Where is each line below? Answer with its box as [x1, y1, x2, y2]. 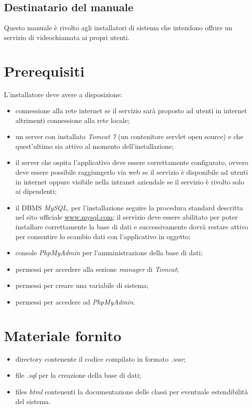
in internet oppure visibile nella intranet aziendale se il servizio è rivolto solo [15, 176, 244, 186]
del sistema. [15, 396, 51, 406]
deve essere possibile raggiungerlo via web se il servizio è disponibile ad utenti [15, 167, 248, 177]
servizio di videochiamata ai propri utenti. [4, 32, 130, 42]
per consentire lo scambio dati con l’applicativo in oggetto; [15, 231, 191, 241]
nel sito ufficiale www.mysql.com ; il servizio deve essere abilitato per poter [15, 212, 238, 222]
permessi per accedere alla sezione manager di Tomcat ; [15, 264, 179, 274]
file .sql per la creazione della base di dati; [15, 370, 141, 380]
